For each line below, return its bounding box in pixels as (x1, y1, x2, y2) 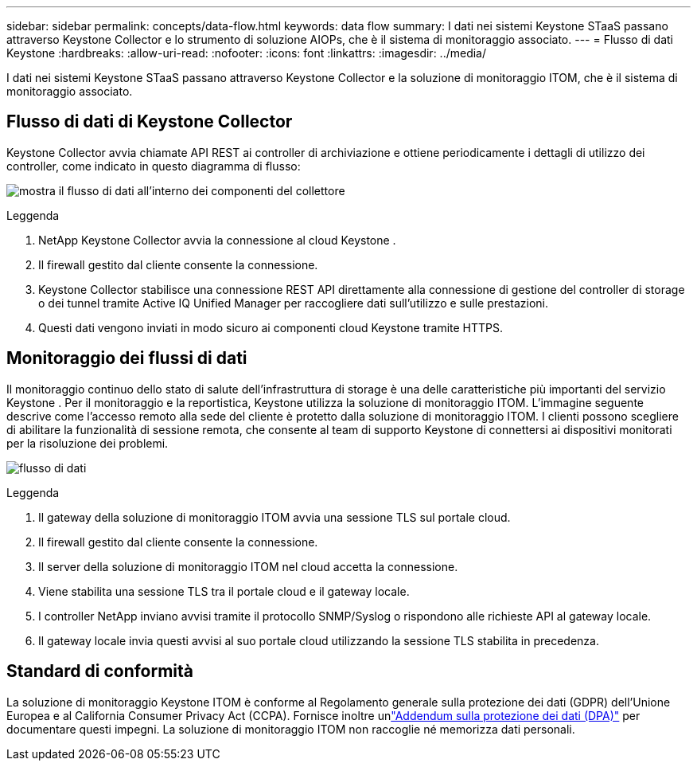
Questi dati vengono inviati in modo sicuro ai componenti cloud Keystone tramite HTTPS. (38, 320, 504, 335)
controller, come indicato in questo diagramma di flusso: (6, 158, 301, 173)
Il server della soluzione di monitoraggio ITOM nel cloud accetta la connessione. (38, 559, 458, 573)
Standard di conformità (6, 661, 194, 682)
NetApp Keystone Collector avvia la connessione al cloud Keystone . (38, 233, 396, 247)
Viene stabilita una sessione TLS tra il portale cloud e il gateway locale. (38, 584, 410, 598)
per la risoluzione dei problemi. (6, 436, 169, 450)
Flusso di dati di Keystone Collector (6, 112, 293, 132)
